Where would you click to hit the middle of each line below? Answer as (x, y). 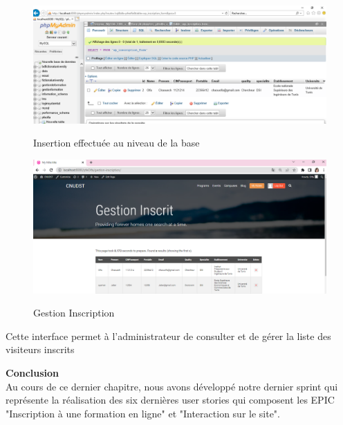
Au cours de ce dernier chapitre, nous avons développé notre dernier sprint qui (172, 386)
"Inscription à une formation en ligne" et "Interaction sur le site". (143, 413)
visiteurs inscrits (40, 349)
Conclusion (33, 372)
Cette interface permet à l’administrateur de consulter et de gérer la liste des (168, 336)
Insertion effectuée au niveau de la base (117, 143)
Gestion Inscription (74, 313)
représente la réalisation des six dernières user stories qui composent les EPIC (170, 400)
